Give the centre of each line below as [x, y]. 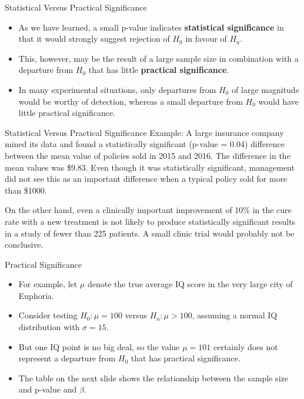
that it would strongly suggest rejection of [94, 39]
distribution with [49, 327]
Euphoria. [36, 295]
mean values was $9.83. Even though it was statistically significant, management [150, 167]
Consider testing [48, 315]
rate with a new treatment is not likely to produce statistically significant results [150, 221]
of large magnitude [265, 89]
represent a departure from [67, 358]
